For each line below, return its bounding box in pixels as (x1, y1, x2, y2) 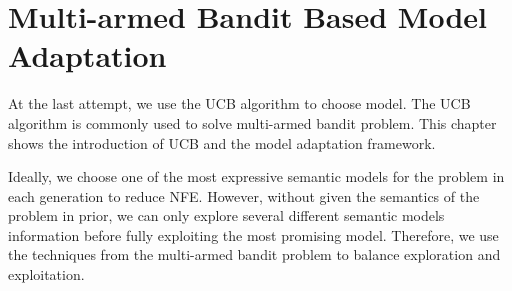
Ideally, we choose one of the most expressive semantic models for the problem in (8, 166, 505, 187)
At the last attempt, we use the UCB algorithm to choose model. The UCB (8, 93, 471, 114)
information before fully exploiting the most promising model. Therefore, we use (8, 224, 499, 245)
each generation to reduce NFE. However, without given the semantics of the (8, 185, 480, 206)
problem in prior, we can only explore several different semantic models (8, 205, 445, 226)
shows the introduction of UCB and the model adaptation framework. (8, 132, 436, 153)
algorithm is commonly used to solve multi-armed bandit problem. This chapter (8, 112, 497, 133)
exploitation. (8, 264, 85, 285)
